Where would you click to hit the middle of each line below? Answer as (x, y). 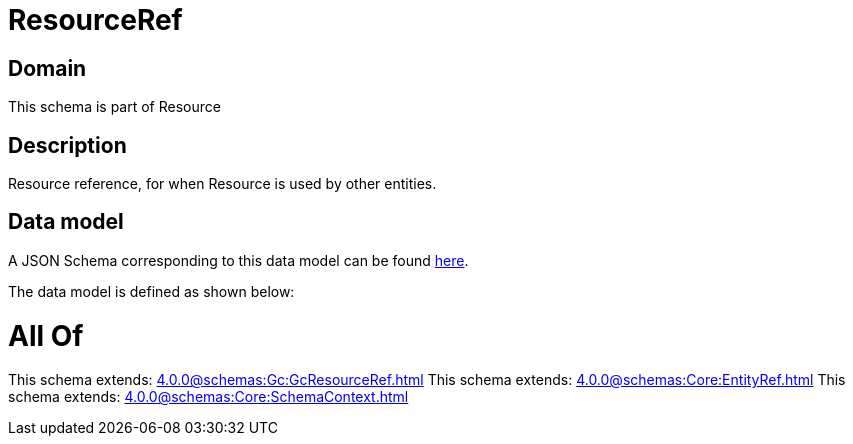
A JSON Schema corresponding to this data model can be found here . (238, 260)
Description (67, 145)
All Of (46, 335)
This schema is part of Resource (114, 107)
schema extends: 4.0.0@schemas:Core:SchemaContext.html (208, 397)
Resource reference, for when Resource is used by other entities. (222, 184)
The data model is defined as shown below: (151, 291)
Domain (47, 68)
